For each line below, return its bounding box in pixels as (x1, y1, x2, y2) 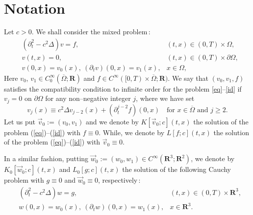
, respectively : (98, 175, 141, 185)
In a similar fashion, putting (4, 153, 89, 164)
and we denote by (86, 116, 139, 126)
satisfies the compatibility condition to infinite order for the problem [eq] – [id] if (4, 83, 242, 94)
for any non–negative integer (45, 93, 131, 103)
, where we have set (136, 93, 195, 103)
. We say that (168, 72, 208, 83)
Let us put (4, 116, 36, 126)
